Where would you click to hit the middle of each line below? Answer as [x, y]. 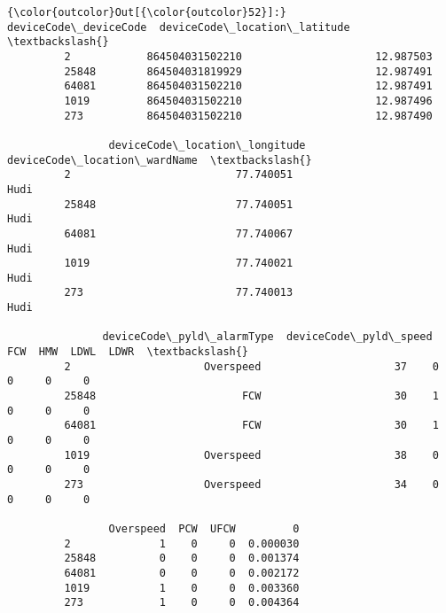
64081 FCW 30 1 [251, 426]
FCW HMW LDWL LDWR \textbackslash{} [128, 352]
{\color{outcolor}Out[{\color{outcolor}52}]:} [147, 12]
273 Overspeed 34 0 [251, 485]
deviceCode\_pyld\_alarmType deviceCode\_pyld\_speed [267, 337]
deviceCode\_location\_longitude [207, 145]
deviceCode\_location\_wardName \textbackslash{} [160, 160]
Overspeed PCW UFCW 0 [204, 528]
